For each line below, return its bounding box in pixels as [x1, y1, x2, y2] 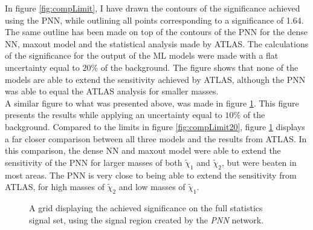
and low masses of [118, 180, 186, 193]
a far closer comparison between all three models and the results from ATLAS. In [5, 132, 307, 145]
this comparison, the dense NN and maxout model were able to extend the [5, 144, 281, 157]
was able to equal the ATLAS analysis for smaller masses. [5, 85, 219, 97]
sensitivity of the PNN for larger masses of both [5, 156, 182, 168]
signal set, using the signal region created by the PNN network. [29, 213, 264, 226]
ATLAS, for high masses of [5, 180, 105, 193]
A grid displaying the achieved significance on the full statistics [29, 201, 263, 214]
